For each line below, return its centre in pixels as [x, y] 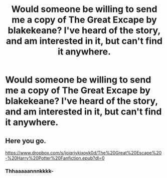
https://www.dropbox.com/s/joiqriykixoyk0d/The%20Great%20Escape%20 [83, 153]
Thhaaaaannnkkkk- [29, 171]
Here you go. [26, 141]
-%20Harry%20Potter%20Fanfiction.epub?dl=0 [55, 158]
